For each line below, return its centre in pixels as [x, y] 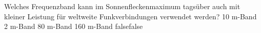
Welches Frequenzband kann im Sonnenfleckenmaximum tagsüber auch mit [122, 6]
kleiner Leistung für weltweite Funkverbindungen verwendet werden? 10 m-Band [130, 16]
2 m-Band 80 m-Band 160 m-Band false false [74, 26]
